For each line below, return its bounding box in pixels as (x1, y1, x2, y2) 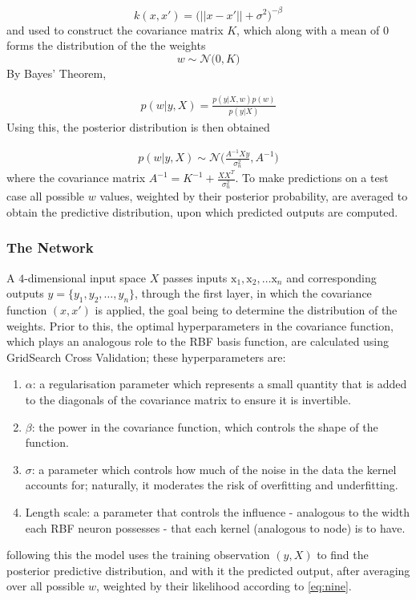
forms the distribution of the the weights (6, 37, 206, 54)
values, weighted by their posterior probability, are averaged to (99, 188, 408, 205)
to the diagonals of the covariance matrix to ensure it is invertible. (25, 391, 351, 408)
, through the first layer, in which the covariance (135, 285, 372, 302)
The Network (6, 237, 94, 257)
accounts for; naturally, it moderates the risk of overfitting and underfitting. (25, 476, 398, 493)
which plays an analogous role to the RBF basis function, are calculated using (6, 333, 390, 350)
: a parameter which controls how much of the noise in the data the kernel (31, 460, 397, 477)
